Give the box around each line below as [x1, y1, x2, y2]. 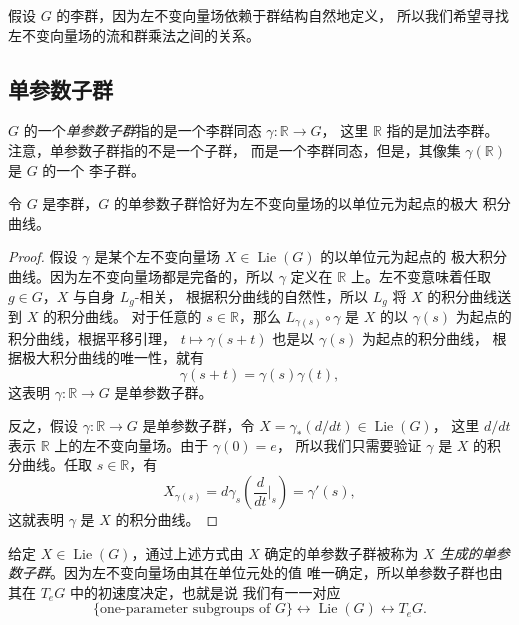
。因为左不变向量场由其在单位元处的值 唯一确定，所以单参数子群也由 [50, 562, 503, 583]
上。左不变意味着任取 [350, 265, 491, 286]
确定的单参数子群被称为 [264, 542, 419, 563]
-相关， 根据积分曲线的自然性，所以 [134, 285, 369, 306]
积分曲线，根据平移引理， [8, 327, 176, 348]
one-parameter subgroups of [100, 602, 271, 617]
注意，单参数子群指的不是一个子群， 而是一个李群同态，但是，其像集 [8, 139, 461, 160]
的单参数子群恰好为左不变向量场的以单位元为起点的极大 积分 [114, 193, 511, 214]
